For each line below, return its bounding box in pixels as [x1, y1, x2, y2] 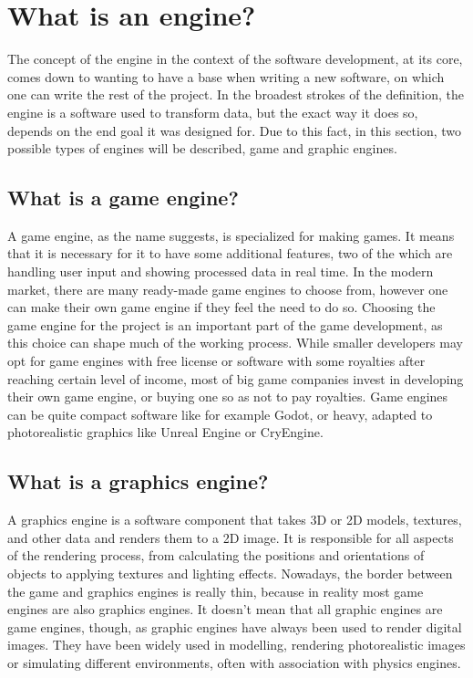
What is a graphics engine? [7, 467, 269, 495]
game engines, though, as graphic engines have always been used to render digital [7, 617, 462, 636]
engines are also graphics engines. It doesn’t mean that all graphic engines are [7, 600, 443, 619]
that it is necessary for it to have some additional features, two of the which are [7, 244, 453, 263]
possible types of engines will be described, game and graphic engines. [7, 139, 397, 158]
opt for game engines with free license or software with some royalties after [7, 351, 426, 370]
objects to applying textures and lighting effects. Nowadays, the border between [7, 564, 453, 582]
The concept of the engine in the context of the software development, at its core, [7, 49, 463, 68]
